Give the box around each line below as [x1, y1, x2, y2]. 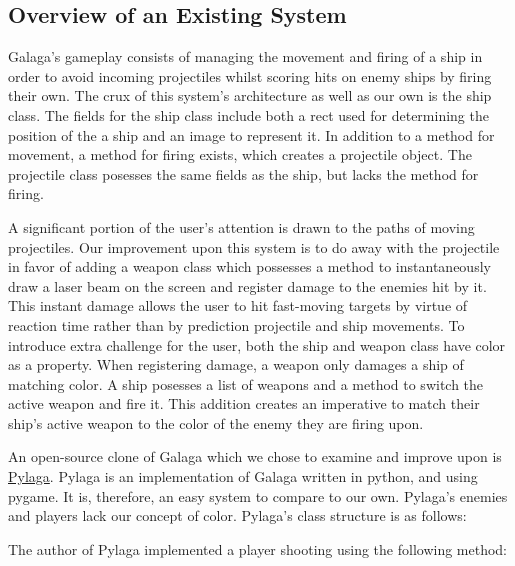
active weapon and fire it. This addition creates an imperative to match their [8, 393, 480, 414]
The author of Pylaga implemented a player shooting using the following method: [8, 538, 508, 559]
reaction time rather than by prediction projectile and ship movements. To [8, 314, 465, 335]
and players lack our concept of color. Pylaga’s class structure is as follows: [8, 505, 467, 526]
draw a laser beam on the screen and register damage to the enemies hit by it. [8, 275, 487, 296]
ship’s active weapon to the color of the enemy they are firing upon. [8, 412, 424, 433]
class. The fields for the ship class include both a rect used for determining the [8, 104, 489, 125]
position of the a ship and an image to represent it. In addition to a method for [8, 124, 495, 145]
